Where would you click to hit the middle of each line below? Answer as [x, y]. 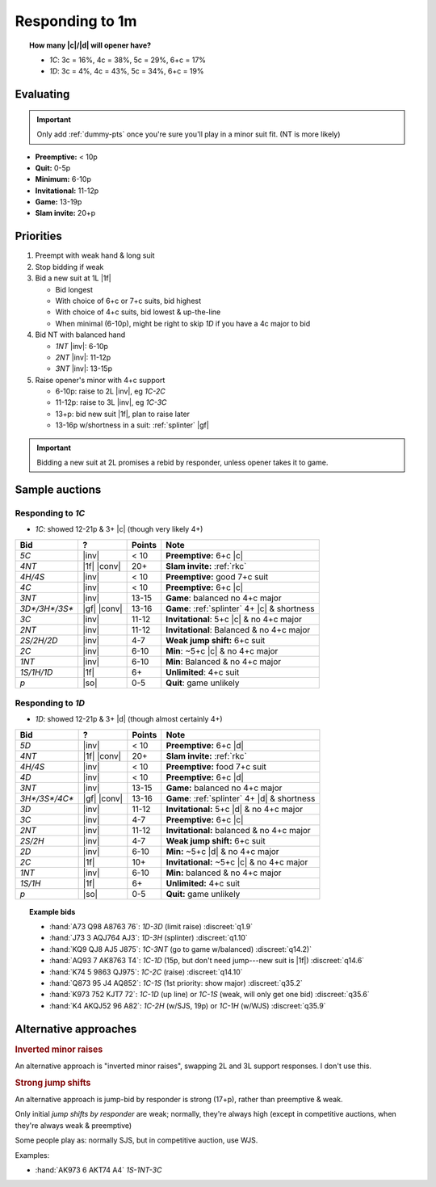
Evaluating [42, 94]
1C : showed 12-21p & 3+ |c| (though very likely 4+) [119, 529]
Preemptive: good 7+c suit [217, 576]
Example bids [52, 911]
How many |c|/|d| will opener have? [90, 45]
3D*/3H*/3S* [47, 608]
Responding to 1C [50, 513]
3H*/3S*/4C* [47, 798]
